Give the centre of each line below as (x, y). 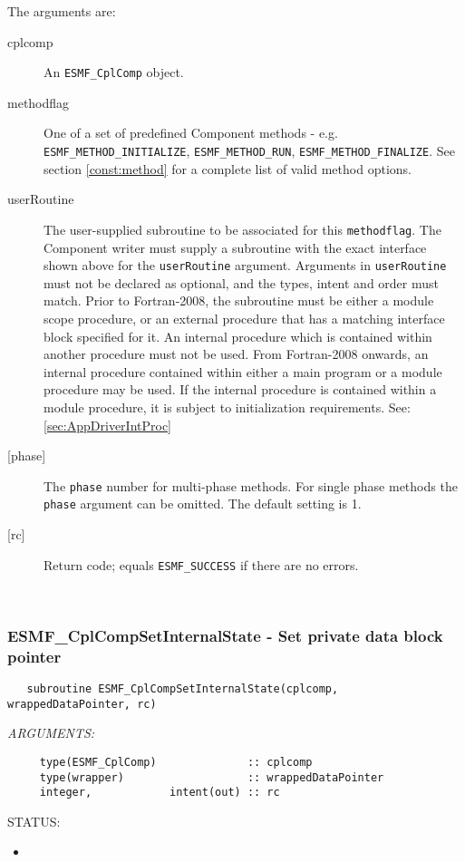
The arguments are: (62, 11)
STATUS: (34, 821)
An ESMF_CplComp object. (114, 72)
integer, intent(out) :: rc (160, 793)
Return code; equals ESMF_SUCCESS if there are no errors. (201, 564)
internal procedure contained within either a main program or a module (243, 371)
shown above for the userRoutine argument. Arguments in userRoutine (245, 265)
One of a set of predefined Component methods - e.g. (191, 133)
